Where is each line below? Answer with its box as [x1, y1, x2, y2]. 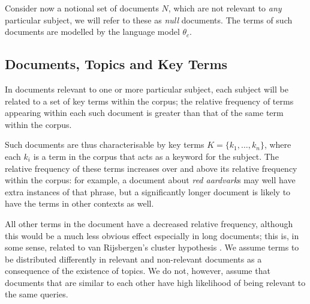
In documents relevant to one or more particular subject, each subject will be [5, 82, 288, 95]
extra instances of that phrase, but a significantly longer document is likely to [5, 185, 291, 198]
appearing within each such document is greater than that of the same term [5, 106, 284, 119]
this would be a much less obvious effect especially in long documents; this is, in [5, 229, 299, 242]
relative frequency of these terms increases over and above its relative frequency [5, 162, 297, 174]
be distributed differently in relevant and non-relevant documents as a [5, 252, 262, 265]
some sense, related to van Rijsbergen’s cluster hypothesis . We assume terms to [5, 241, 299, 254]
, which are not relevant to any [168, 2, 282, 14]
